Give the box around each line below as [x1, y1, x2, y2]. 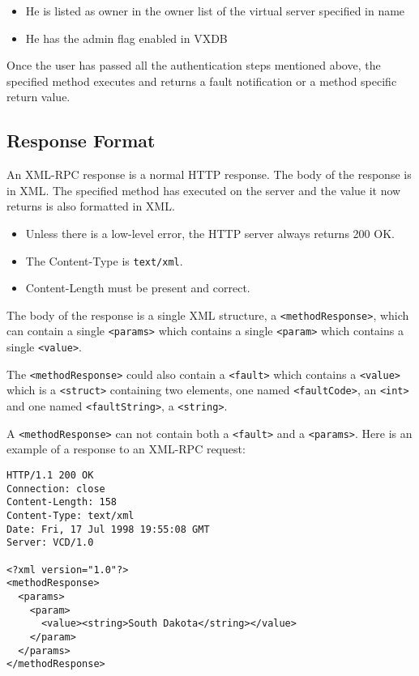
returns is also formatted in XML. [6, 198, 175, 215]
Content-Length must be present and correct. [25, 279, 250, 296]
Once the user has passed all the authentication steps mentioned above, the [6, 57, 381, 74]
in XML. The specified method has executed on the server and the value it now [6, 181, 401, 198]
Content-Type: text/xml [6, 509, 135, 521]
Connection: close [6, 483, 105, 495]
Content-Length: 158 [6, 496, 118, 508]
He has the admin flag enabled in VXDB [25, 29, 228, 46]
